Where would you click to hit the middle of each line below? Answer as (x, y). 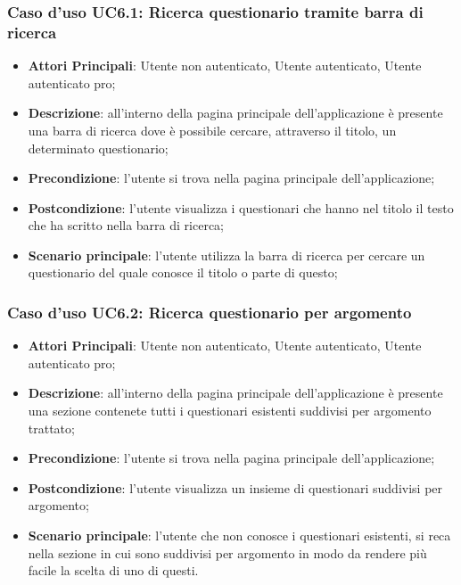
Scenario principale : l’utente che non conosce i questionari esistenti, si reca (239, 536)
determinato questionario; (98, 148)
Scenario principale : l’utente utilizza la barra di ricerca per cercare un (226, 255)
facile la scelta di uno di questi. (113, 570)
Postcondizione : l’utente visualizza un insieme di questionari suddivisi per (235, 487)
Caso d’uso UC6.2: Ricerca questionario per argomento (210, 312)
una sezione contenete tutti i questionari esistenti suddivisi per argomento (230, 411)
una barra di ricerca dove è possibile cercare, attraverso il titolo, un (212, 130)
